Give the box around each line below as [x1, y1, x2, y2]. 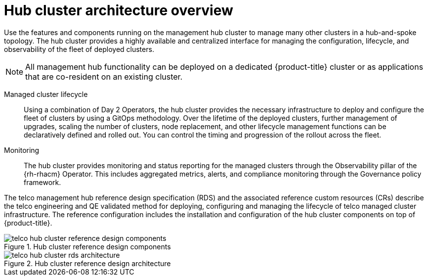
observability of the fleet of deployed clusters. [4, 45, 154, 53]
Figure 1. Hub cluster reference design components [4, 242, 171, 251]
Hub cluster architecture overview [4, 2, 233, 19]
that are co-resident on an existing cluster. [25, 71, 183, 82]
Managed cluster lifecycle [4, 90, 88, 98]
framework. [24, 178, 61, 187]
